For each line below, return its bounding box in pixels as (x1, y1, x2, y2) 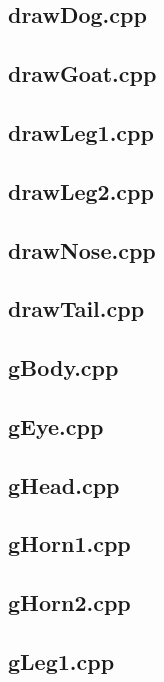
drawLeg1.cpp (8, 116, 154, 147)
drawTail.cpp (8, 293, 145, 324)
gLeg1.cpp (8, 645, 115, 676)
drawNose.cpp (8, 234, 156, 265)
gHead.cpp (8, 469, 120, 500)
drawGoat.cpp (8, 58, 157, 89)
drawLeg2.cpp (8, 175, 154, 206)
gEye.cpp (8, 410, 104, 441)
